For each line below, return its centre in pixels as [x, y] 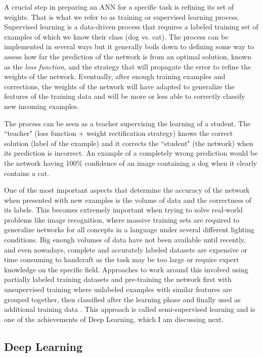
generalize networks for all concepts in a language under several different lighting [129, 229]
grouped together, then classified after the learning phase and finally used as [122, 299]
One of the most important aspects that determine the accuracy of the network [127, 190]
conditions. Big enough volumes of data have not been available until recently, [125, 240]
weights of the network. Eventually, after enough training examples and [115, 76]
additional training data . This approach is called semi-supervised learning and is [130, 309]
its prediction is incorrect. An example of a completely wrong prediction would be [131, 153]
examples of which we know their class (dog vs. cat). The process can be [116, 36]
